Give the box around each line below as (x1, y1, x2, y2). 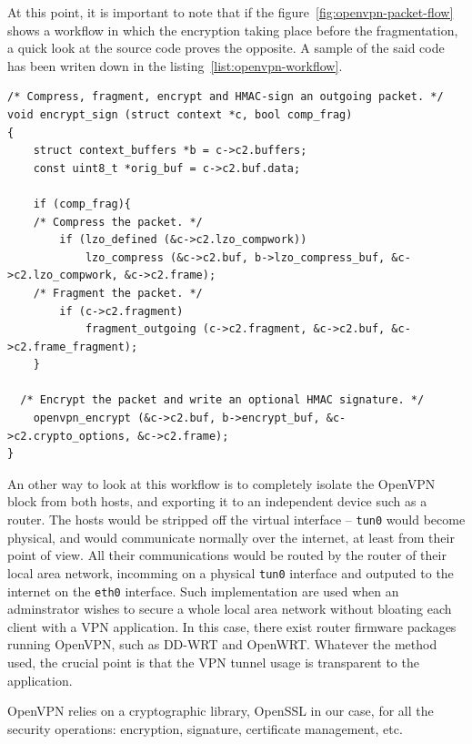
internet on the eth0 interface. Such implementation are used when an (7, 581, 399, 600)
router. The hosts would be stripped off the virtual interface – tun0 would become (7, 510, 466, 529)
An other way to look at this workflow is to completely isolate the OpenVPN (7, 474, 436, 493)
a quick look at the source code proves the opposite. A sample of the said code (7, 38, 445, 57)
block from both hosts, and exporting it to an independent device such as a (7, 492, 427, 511)
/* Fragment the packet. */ (33, 286, 203, 300)
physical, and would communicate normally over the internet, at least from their (7, 527, 455, 546)
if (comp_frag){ (33, 197, 132, 210)
